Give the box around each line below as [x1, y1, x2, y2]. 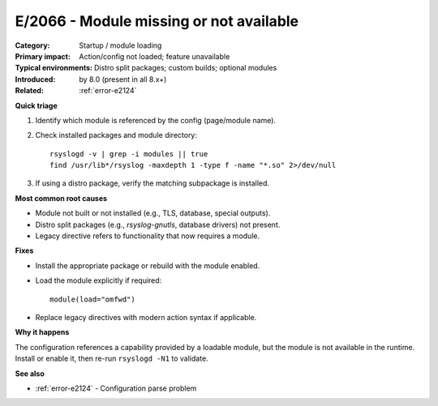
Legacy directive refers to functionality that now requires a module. [35, 231, 260, 241]
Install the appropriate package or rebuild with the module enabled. [35, 260, 260, 271]
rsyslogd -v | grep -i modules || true [49, 149, 208, 158]
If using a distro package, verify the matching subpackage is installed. [35, 178, 270, 188]
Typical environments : [15, 63, 93, 73]
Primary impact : [15, 51, 71, 61]
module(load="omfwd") [49, 294, 135, 304]
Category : [15, 41, 50, 50]
